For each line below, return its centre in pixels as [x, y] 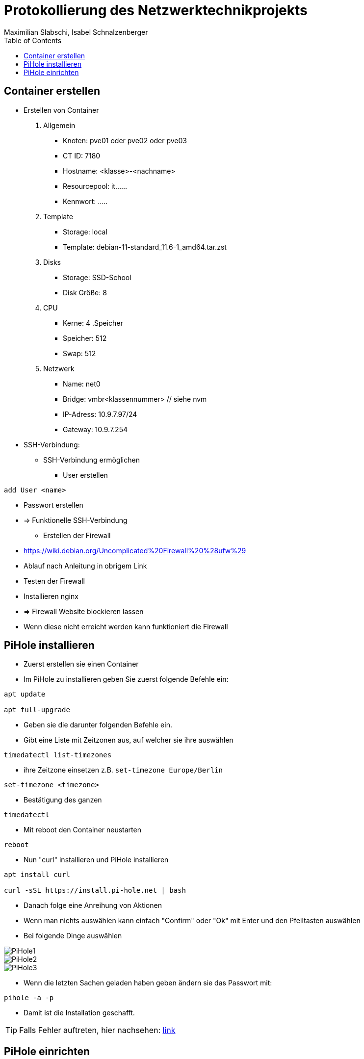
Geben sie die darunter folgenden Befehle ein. [98, 725]
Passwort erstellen [53, 505]
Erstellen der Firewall [77, 535]
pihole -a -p [29, 998]
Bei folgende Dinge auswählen [73, 936]
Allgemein [59, 125]
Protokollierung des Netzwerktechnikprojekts [156, 10]
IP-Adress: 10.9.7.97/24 [100, 414]
